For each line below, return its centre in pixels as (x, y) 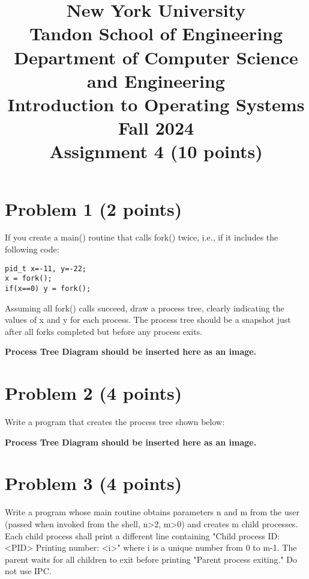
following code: (32, 249)
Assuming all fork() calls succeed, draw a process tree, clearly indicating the (145, 308)
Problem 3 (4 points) (94, 483)
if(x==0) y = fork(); (48, 288)
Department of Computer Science (156, 57)
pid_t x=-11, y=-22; (46, 268)
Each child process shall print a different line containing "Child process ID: (142, 535)
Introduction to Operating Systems (156, 104)
